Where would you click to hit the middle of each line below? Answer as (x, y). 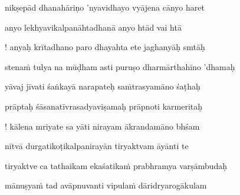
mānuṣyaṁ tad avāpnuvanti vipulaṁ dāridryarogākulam (106, 185)
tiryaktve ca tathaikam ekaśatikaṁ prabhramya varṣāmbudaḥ (116, 165)
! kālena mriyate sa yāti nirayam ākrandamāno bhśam (102, 126)
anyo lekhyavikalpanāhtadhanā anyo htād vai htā (93, 27)
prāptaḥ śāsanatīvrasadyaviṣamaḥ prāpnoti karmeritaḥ (104, 106)
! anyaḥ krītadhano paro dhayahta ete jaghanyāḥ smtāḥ (105, 47)
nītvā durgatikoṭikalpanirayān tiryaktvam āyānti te (97, 146)
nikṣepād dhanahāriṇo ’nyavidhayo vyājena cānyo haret (105, 7)
